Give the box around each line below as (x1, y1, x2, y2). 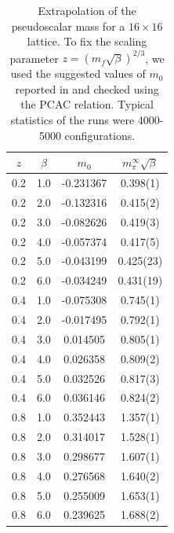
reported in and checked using (15, 80, 159, 97)
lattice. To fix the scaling (27, 33, 147, 50)
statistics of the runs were (10, 112, 135, 128)
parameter (9, 50, 59, 66)
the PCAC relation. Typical (20, 96, 154, 112)
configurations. (64, 127, 136, 143)
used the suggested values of (10, 65, 146, 82)
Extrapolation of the (38, 2, 136, 18)
